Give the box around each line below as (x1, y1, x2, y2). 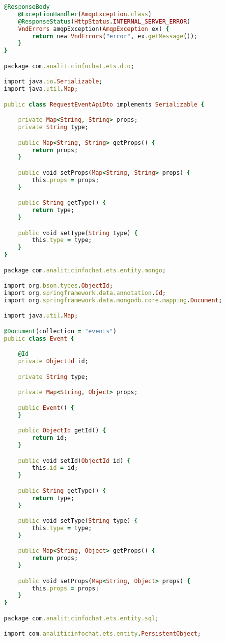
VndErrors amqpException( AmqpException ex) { (18, 25, 169, 32)
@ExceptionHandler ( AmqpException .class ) (18, 10, 152, 18)
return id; (32, 434, 67, 442)
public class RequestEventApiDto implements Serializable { (4, 101, 205, 108)
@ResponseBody (4, 3, 50, 10)
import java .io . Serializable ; (4, 78, 103, 85)
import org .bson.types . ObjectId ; (4, 282, 113, 290)
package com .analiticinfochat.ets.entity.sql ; (4, 614, 159, 622)
